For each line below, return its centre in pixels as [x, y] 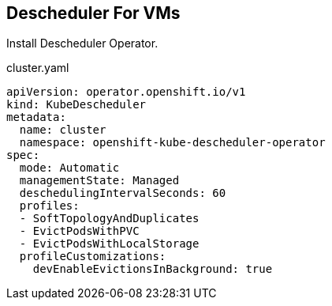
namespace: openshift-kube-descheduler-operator [172, 143]
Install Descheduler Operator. [82, 43]
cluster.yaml [38, 68]
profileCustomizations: [93, 257]
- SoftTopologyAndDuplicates [109, 219]
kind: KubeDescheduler [76, 105]
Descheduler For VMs [93, 13]
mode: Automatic [69, 168]
